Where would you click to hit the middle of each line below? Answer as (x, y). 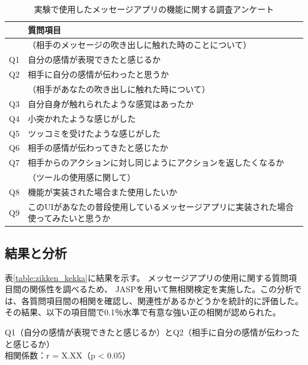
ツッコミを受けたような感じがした (94, 133)
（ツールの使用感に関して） (81, 177)
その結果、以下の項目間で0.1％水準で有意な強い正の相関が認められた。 (143, 312)
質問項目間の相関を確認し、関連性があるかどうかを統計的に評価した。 (166, 300)
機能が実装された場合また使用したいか (102, 191)
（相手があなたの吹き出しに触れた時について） (119, 88)
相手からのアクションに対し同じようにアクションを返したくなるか (156, 162)
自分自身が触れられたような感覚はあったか (110, 103)
